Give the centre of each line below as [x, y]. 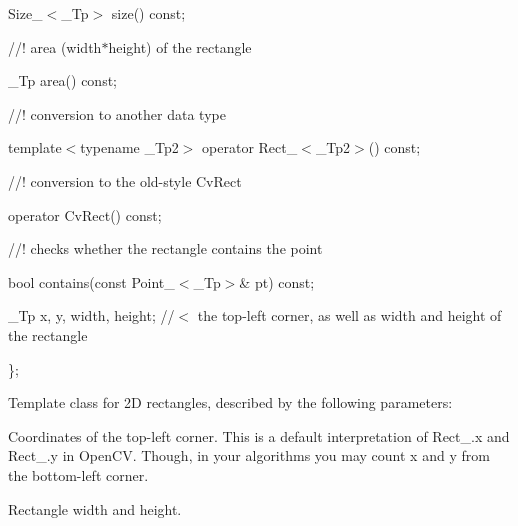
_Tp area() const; [63, 80]
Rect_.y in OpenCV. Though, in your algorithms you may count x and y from [249, 455]
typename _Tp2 [129, 147]
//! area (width [55, 46]
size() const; [148, 13]
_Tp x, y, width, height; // [91, 315]
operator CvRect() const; [85, 214]
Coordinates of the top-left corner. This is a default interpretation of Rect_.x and [259, 435]
